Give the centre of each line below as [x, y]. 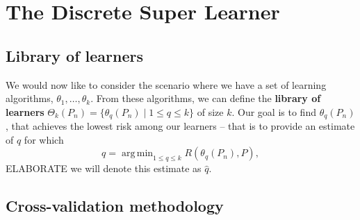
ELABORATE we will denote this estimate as [104, 168]
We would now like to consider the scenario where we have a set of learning [166, 84]
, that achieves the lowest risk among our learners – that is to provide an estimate [180, 126]
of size [210, 111]
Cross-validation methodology [115, 206]
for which [44, 139]
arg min [137, 154]
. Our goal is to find [274, 111]
